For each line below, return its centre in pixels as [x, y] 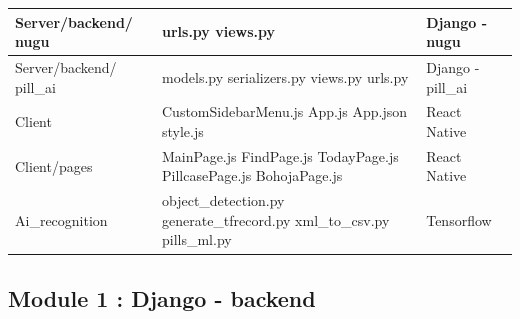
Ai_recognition [61, 219]
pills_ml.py [196, 239]
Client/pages [54, 165]
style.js [182, 130]
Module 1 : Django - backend [162, 297]
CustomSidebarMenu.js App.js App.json [284, 111]
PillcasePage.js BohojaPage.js [252, 175]
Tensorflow [459, 219]
